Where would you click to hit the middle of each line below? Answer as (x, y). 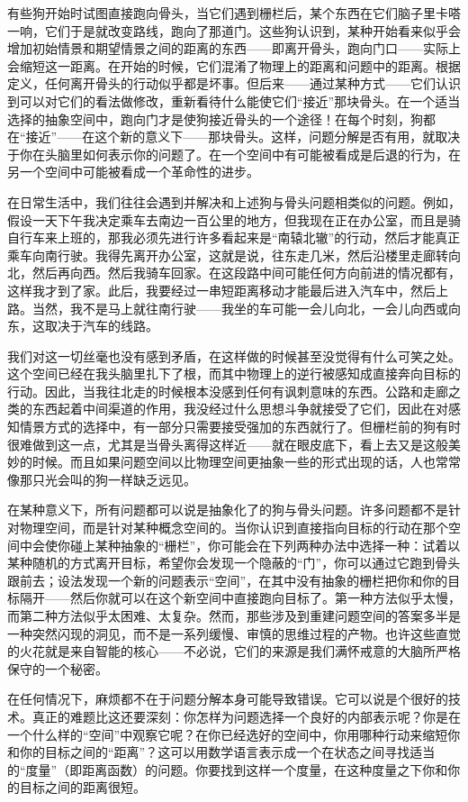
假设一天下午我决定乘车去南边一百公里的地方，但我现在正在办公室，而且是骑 (234, 219)
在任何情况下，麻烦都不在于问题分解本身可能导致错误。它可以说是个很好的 (228, 699)
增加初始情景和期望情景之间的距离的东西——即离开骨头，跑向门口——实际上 (234, 48)
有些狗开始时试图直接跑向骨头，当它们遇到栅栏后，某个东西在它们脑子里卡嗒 (234, 13)
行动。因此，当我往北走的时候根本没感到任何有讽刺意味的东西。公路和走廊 (228, 391)
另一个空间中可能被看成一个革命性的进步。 (133, 172)
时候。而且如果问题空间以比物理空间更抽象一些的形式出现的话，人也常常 (246, 462)
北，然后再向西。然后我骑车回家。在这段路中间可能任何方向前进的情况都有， (234, 273)
